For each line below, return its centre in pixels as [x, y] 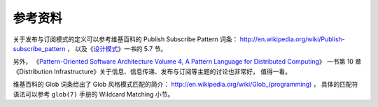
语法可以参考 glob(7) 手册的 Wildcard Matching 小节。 [93, 94]
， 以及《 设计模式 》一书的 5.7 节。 [117, 48]
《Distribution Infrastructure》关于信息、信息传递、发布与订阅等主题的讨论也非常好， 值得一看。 [152, 71]
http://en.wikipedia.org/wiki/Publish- [293, 39]
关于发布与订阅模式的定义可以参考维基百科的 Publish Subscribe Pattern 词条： [126, 39]
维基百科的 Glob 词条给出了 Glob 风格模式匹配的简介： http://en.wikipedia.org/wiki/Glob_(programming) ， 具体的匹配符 [185, 85]
